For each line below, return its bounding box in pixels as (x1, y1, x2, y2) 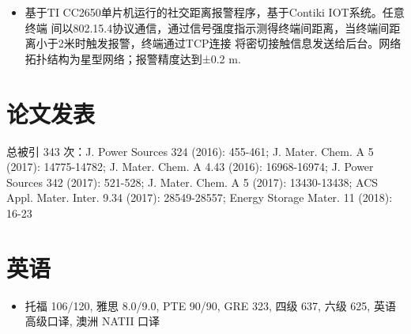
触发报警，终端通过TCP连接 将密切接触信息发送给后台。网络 (85, 35, 402, 51)
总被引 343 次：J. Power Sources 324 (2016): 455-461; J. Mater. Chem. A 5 (6, 142, 374, 159)
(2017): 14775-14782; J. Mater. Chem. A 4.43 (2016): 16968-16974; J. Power (6, 158, 374, 175)
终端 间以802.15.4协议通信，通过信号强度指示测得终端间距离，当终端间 (25, 19, 390, 36)
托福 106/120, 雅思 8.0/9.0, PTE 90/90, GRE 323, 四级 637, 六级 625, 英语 (25, 297, 396, 313)
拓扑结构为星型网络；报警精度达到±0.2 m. (25, 50, 241, 66)
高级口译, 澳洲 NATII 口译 (25, 313, 160, 329)
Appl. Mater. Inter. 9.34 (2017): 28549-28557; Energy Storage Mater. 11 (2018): (6, 189, 393, 206)
